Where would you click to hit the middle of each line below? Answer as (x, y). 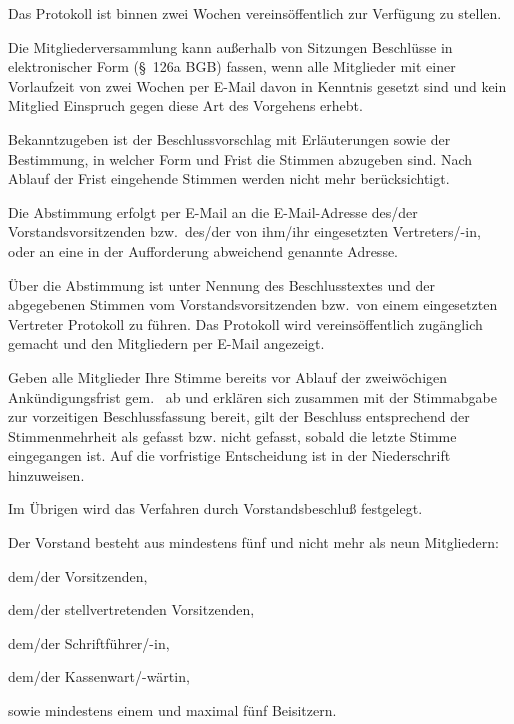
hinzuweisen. (46, 474)
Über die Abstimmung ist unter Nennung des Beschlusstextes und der (222, 284)
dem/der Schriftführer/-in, (89, 642)
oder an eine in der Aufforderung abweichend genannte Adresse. (203, 250)
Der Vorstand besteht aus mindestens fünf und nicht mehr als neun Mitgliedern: (253, 542)
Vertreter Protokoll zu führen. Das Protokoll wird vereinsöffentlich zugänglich (245, 323)
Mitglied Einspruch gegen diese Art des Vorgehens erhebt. (185, 105)
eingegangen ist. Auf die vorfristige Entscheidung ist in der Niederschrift (229, 455)
